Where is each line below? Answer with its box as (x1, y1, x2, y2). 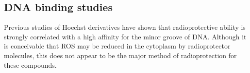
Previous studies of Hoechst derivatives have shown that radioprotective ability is (4, 22, 246, 32)
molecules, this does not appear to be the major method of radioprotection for (4, 50, 237, 60)
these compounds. (4, 60, 57, 70)
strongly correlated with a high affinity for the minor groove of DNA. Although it (4, 31, 247, 41)
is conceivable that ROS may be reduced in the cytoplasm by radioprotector (4, 41, 231, 51)
